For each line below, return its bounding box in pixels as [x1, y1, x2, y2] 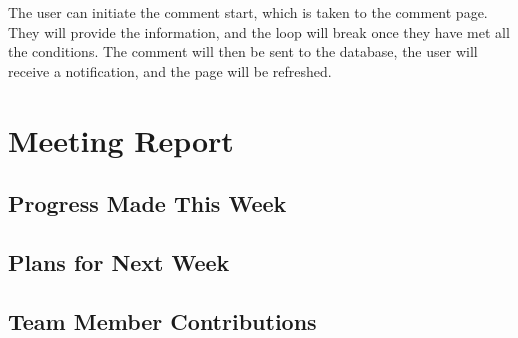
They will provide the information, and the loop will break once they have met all [8, 21, 510, 42]
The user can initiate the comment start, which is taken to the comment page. [8, 2, 488, 22]
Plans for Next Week [8, 246, 230, 277]
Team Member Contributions [8, 305, 317, 336]
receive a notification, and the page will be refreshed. [8, 60, 332, 81]
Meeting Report [8, 119, 234, 160]
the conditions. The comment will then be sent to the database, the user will [8, 41, 478, 62]
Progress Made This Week [8, 188, 287, 219]
